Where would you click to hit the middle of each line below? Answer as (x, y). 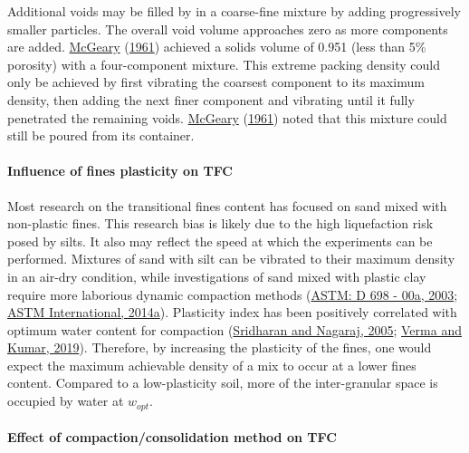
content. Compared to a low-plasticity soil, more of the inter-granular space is (223, 383)
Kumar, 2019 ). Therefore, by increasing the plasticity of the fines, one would (220, 347)
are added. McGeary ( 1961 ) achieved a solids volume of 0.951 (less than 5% (217, 47)
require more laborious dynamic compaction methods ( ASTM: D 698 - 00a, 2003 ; (233, 294)
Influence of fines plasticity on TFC (120, 171)
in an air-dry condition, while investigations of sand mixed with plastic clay (217, 276)
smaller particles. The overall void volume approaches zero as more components (228, 29)
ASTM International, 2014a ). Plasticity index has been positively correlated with (232, 312)
